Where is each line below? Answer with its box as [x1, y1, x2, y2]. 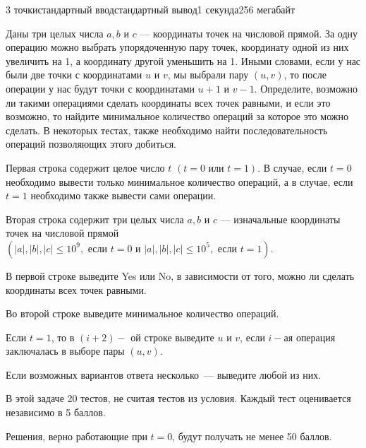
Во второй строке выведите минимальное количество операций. [6, 306, 279, 321]
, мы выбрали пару [167, 67, 249, 82]
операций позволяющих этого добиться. [6, 136, 177, 151]
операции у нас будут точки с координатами [6, 81, 195, 95]
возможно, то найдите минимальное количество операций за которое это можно [6, 109, 348, 124]
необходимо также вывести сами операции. [30, 188, 216, 203]
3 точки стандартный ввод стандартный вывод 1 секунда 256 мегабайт [6, 2, 295, 16]
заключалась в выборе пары [6, 343, 125, 358]
